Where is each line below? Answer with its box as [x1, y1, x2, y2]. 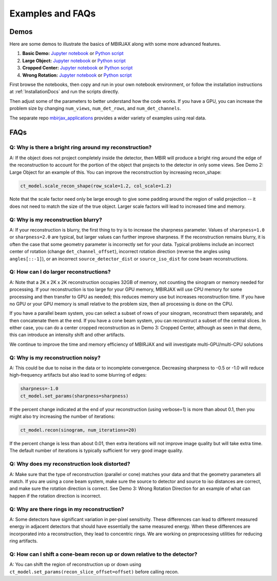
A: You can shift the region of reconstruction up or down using [9, 561, 142, 568]
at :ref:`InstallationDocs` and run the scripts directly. [9, 89, 120, 95]
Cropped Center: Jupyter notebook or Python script [22, 65, 133, 71]
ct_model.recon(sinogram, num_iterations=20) [20, 427, 137, 433]
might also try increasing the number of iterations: [9, 413, 115, 419]
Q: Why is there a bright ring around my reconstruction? [9, 144, 152, 151]
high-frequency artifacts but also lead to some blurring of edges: [9, 372, 147, 378]
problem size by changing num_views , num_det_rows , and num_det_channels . [9, 105, 182, 112]
